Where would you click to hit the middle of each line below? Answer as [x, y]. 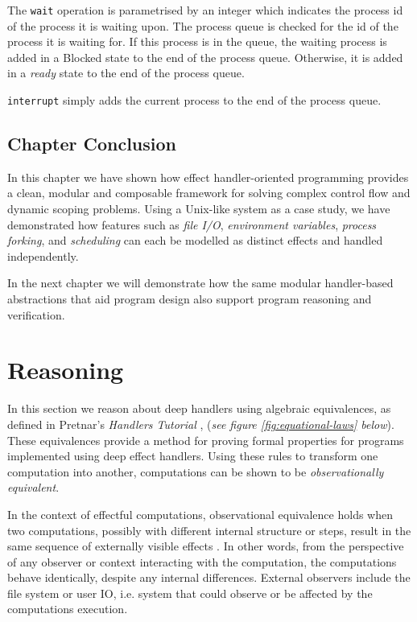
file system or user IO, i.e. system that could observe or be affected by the [190, 593]
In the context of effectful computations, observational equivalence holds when [200, 514]
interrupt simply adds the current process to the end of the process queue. [194, 100]
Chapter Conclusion [92, 144]
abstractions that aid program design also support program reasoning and [190, 299]
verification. [36, 314]
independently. [43, 255]
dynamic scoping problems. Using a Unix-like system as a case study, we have [199, 209]
